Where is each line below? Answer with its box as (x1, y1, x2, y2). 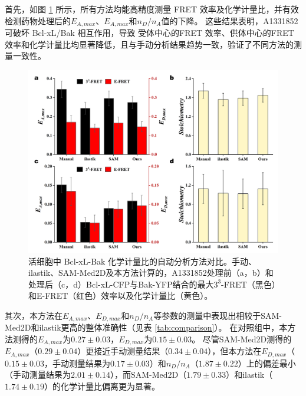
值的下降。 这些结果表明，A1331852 (161, 14, 298, 27)
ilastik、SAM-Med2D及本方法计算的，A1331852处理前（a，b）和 (28, 266, 274, 279)
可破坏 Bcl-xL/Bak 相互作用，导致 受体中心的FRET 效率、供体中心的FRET (5, 27, 294, 39)
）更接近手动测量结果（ (77, 345, 169, 357)
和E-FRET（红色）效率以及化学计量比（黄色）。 (28, 289, 213, 302)
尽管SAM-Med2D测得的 (202, 332, 292, 345)
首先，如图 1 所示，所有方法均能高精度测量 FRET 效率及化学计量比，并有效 (5, 3, 299, 15)
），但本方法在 (208, 345, 262, 357)
